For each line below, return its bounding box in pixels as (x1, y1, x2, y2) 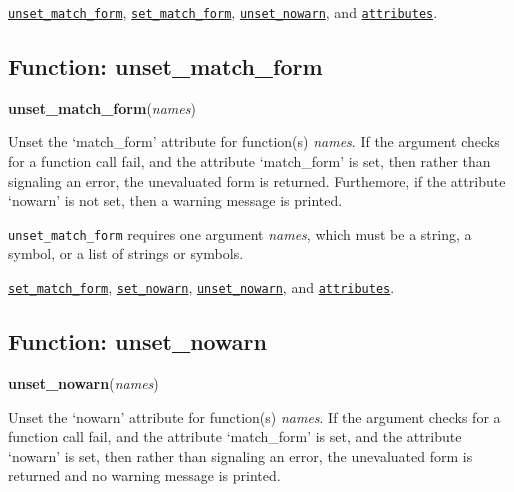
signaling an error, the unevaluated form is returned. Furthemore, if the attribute (8, 170, 506, 191)
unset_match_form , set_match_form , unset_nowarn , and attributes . (8, 2, 438, 22)
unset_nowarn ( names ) (8, 372, 159, 393)
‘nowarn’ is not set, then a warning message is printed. (8, 190, 343, 211)
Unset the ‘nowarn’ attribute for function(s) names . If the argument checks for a (8, 406, 501, 427)
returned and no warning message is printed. (8, 465, 281, 486)
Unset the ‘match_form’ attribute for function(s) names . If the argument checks (8, 131, 500, 152)
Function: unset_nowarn (8, 326, 267, 357)
